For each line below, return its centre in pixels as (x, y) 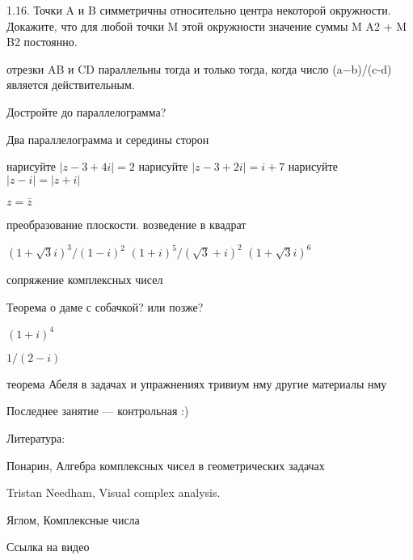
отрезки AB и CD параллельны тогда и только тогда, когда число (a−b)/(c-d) (199, 68)
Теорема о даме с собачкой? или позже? (105, 306)
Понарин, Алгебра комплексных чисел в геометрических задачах (166, 465)
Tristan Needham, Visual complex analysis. (114, 492)
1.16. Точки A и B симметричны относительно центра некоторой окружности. (199, 10)
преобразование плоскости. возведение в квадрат (126, 224)
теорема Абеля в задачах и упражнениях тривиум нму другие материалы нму (197, 383)
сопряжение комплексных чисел (85, 280)
